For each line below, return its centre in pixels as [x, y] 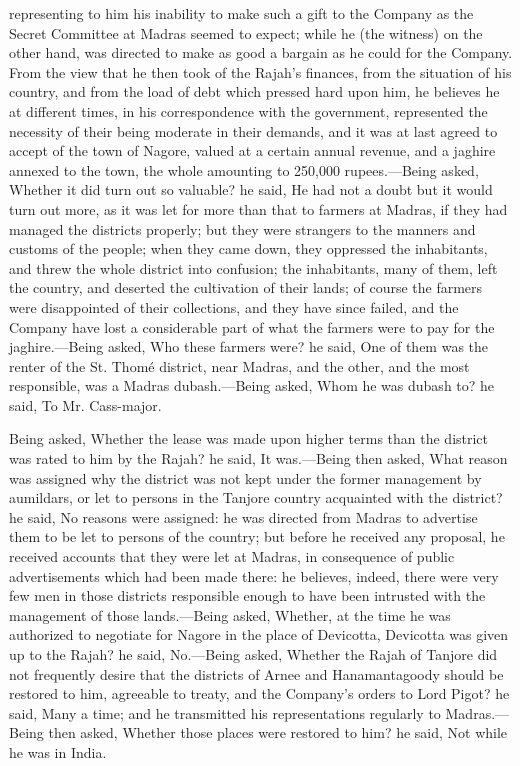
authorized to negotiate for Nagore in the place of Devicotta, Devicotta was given [259, 634]
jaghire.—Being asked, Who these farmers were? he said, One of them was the [249, 346]
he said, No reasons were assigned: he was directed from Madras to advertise [243, 516]
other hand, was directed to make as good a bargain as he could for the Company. [261, 52]
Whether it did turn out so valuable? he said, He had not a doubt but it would [251, 189]
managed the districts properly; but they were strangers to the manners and [242, 228]
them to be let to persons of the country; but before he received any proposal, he [257, 536]
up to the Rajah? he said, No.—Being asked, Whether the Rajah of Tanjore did [253, 654]
